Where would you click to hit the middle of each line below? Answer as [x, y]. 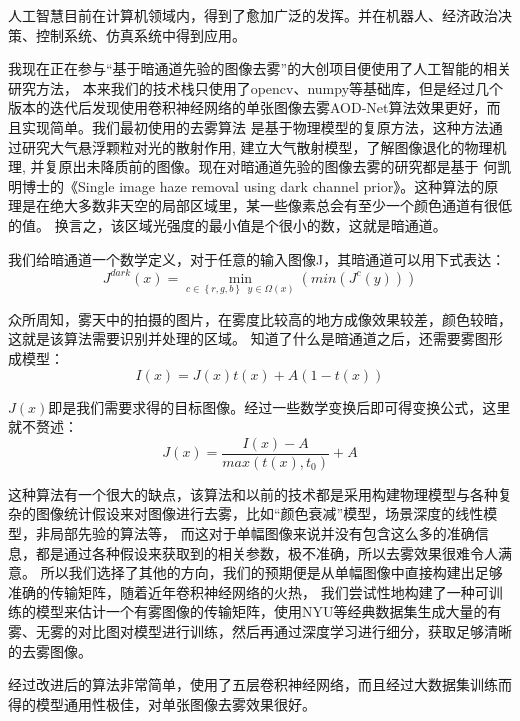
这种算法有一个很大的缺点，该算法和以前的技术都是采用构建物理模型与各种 [253, 493]
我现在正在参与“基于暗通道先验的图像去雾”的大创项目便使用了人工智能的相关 [260, 68]
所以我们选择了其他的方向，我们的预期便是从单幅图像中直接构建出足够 [271, 572]
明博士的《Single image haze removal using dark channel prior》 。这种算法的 [246, 185]
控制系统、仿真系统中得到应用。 [140, 34]
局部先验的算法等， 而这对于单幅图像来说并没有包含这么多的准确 [262, 533]
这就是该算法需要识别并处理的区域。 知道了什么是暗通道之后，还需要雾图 [248, 338]
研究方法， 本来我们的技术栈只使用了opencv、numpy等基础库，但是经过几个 [256, 87]
